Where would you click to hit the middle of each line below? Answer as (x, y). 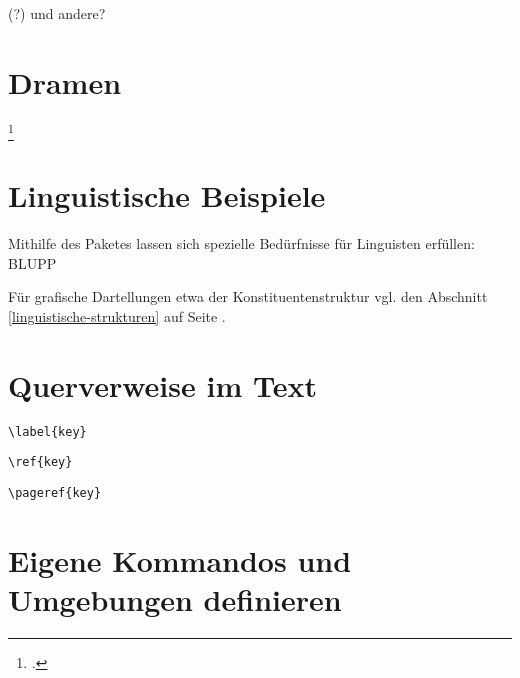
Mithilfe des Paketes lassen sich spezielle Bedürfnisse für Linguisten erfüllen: (241, 243)
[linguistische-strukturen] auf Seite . (117, 315)
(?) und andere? (57, 13)
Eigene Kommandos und (180, 559)
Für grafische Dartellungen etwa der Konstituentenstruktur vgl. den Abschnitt (248, 296)
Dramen (65, 81)
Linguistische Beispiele (167, 195)
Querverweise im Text (162, 384)
